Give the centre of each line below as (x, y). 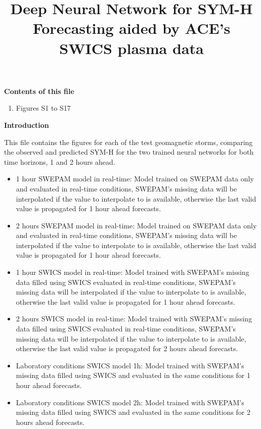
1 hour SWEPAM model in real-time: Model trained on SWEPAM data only (135, 179)
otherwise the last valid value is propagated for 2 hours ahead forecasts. (127, 348)
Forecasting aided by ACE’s (132, 28)
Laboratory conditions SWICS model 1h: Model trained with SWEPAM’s (130, 365)
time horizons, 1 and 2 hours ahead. (60, 161)
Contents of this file (39, 91)
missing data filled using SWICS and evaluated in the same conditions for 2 (133, 412)
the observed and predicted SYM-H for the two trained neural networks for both (129, 152)
